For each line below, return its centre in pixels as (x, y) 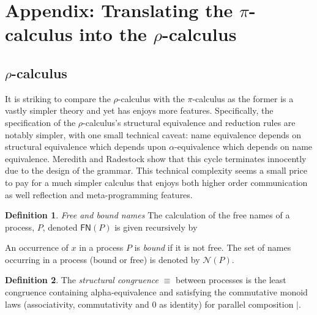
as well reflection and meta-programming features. (99, 194)
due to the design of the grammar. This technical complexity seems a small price (156, 170)
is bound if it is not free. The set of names (213, 247)
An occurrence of (37, 247)
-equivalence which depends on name (244, 146)
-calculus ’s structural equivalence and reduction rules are (189, 122)
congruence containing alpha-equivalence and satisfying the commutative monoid (156, 292)
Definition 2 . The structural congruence (82, 280)
